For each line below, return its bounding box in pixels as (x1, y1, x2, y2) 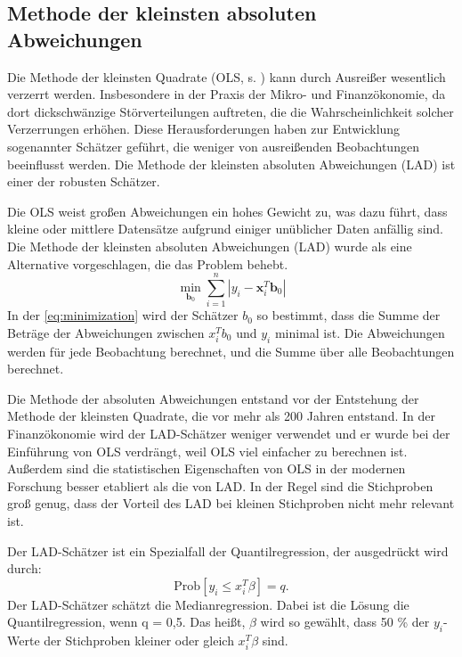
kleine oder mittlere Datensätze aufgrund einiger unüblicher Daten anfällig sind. (7, 219, 444, 238)
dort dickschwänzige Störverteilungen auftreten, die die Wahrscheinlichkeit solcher (7, 102, 454, 120)
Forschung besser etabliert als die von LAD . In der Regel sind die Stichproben (7, 476, 434, 495)
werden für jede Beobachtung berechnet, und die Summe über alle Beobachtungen (7, 341, 455, 360)
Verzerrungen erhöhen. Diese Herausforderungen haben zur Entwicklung (7, 119, 401, 138)
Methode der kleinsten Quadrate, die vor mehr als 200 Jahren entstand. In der (7, 407, 435, 425)
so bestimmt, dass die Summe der (256, 306, 441, 324)
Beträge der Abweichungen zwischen (7, 323, 205, 341)
